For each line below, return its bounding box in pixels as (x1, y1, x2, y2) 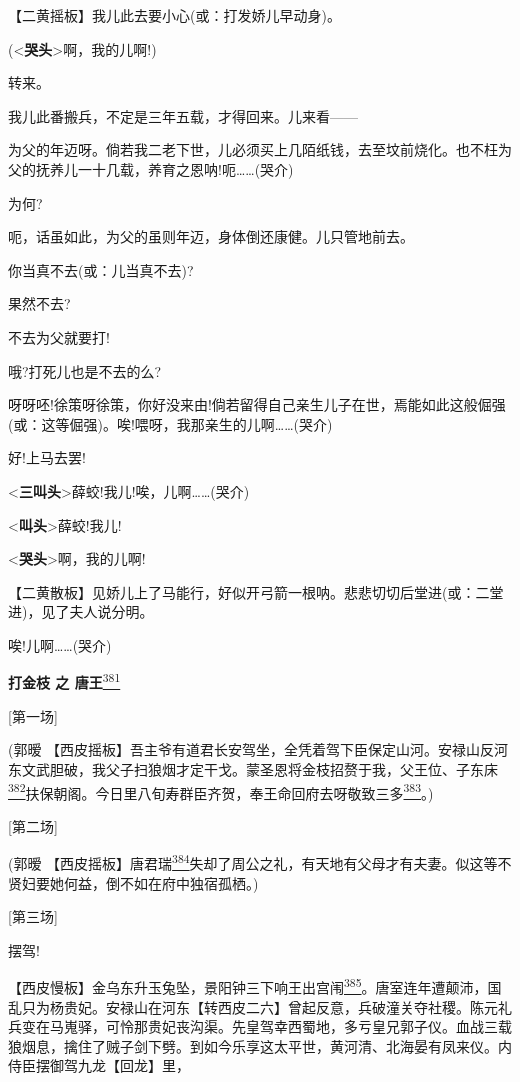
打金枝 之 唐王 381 (8, 669, 121, 693)
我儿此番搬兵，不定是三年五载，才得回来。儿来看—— (8, 105, 358, 126)
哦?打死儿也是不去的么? (8, 360, 162, 381)
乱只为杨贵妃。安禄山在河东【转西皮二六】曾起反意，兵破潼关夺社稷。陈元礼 (8, 996, 512, 1017)
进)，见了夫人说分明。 (8, 601, 154, 622)
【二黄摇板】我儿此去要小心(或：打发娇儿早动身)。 (8, 5, 341, 25)
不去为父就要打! (8, 326, 110, 347)
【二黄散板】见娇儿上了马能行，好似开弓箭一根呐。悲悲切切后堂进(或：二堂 (8, 581, 504, 602)
